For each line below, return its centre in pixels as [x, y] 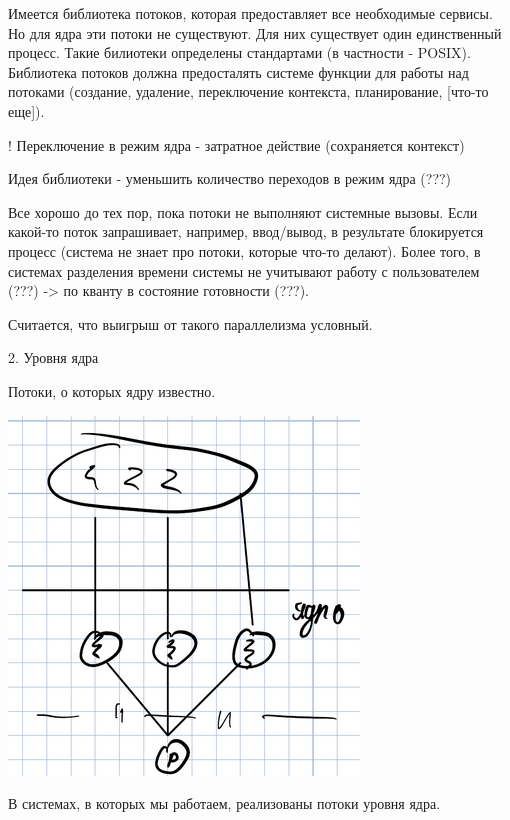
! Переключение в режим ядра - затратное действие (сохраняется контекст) [236, 144]
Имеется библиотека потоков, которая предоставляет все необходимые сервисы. [250, 13]
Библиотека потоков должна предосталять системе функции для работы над [238, 71]
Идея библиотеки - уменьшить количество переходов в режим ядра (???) [230, 178]
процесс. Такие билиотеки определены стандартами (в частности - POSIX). [239, 52]
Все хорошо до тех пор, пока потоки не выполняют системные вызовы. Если [243, 211]
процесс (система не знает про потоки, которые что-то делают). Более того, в [244, 250]
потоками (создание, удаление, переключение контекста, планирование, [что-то [248, 91]
